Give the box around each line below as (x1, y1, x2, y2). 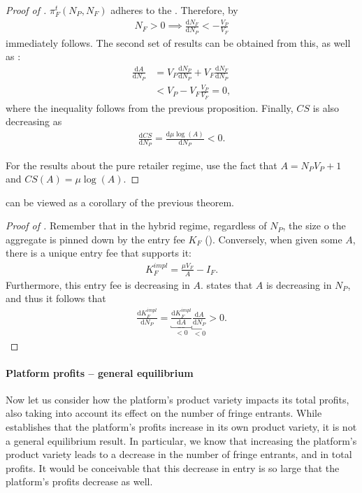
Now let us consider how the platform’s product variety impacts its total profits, (6, 392, 349, 406)
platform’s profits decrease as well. (6, 474, 153, 489)
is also (312, 100, 340, 115)
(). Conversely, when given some (205, 231, 342, 246)
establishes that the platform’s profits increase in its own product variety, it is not (6, 420, 357, 434)
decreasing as (6, 114, 62, 129)
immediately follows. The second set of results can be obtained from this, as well (6, 35, 351, 50)
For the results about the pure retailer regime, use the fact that (6, 157, 277, 172)
